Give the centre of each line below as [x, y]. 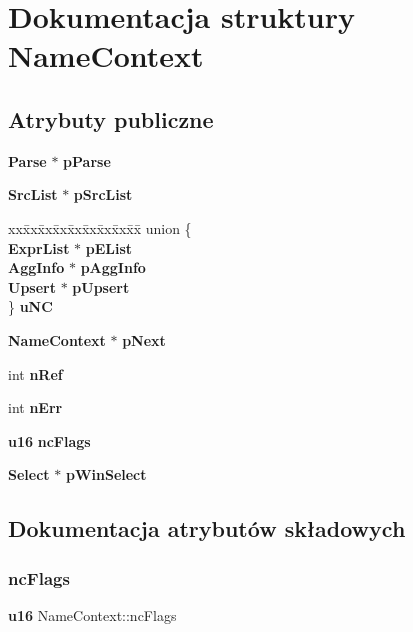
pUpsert [101, 286]
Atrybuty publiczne [111, 118]
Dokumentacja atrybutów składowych [207, 528]
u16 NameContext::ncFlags [92, 614]
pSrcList [103, 194]
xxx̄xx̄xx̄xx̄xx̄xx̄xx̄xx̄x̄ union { [100, 227]
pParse [87, 160]
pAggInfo [113, 267]
